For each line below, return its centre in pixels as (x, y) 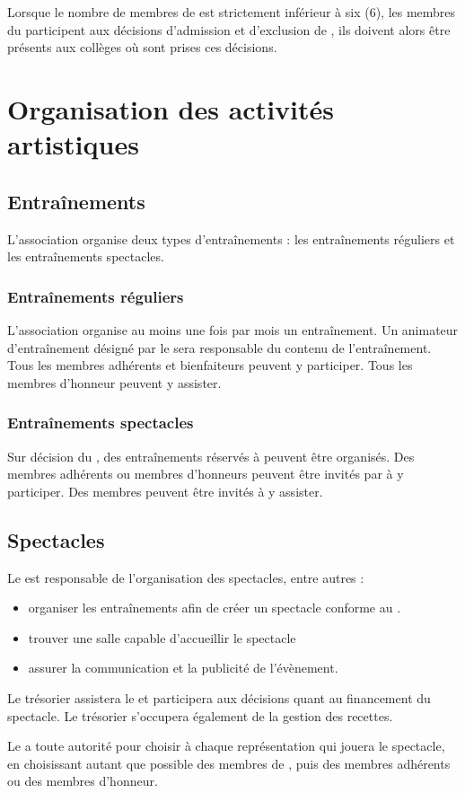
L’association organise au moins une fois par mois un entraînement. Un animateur (233, 329)
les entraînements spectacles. (86, 256)
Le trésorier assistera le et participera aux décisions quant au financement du (219, 697)
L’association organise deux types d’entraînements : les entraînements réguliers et (231, 238)
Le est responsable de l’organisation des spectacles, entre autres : (186, 577)
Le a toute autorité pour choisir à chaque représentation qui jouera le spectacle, (226, 746)
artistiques (73, 144)
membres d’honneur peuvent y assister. (114, 382)
